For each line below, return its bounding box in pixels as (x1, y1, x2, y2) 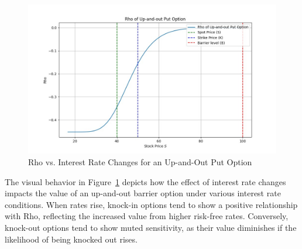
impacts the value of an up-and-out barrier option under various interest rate (5, 187, 281, 199)
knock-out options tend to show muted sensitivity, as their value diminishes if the (5, 221, 297, 233)
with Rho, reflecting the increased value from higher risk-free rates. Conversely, (5, 210, 289, 222)
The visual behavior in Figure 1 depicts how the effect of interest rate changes (5, 175, 286, 187)
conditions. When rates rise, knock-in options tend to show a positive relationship (5, 198, 298, 210)
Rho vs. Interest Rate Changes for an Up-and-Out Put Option (28, 155, 252, 168)
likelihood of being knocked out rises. (5, 233, 138, 245)
